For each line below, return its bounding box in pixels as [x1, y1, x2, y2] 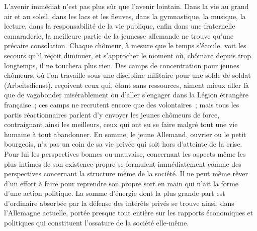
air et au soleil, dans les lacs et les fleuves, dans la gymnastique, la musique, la [4, 11, 246, 21]
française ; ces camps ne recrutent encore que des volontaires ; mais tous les [4, 99, 239, 109]
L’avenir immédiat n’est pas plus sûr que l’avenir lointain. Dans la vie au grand [4, 1, 249, 11]
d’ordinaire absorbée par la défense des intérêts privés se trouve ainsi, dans [4, 197, 234, 208]
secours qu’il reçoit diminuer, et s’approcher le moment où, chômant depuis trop [4, 50, 251, 60]
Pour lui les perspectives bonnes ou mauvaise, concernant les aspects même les [4, 148, 246, 159]
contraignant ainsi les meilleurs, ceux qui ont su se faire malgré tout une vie [4, 119, 238, 130]
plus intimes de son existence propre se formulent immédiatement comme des [4, 158, 241, 169]
